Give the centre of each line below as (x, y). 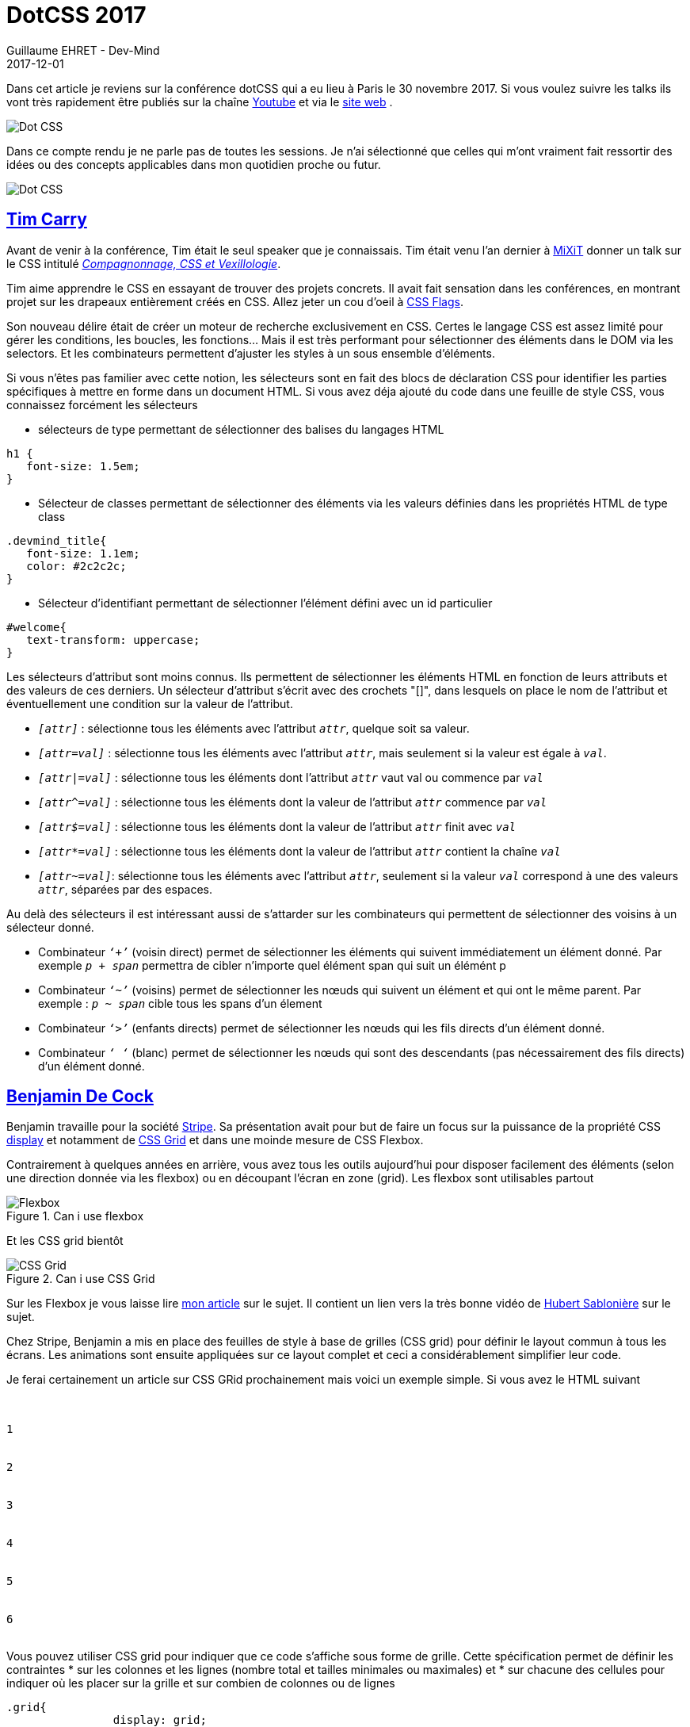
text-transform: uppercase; (113, 639)
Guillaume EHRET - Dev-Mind (83, 50)
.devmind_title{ (57, 540)
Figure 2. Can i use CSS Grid (81, 1279)
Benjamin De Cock (80, 1097)
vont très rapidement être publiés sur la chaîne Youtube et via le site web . (200, 101)
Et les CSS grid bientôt (65, 1241)
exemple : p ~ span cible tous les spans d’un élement (180, 1003)
